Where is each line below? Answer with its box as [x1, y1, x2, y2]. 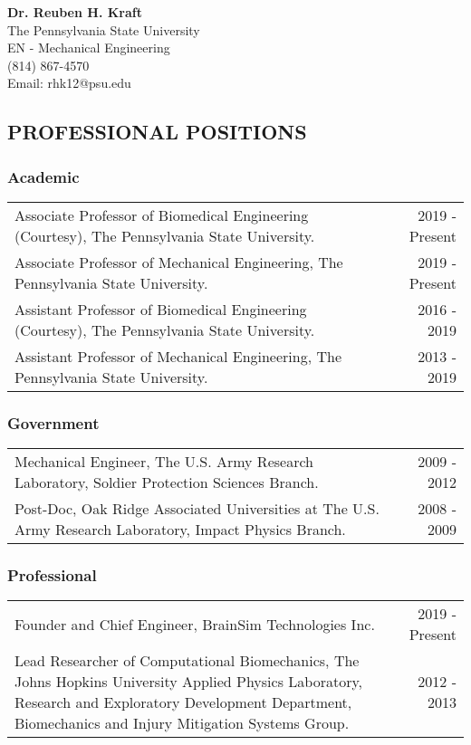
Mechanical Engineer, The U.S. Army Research [14, 451, 313, 473]
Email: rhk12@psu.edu [7, 73, 131, 92]
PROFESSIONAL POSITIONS [7, 118, 307, 146]
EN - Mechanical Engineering [7, 38, 170, 57]
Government [7, 411, 100, 434]
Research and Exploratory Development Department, [14, 692, 352, 713]
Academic [7, 165, 80, 187]
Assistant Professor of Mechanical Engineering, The [14, 345, 342, 367]
